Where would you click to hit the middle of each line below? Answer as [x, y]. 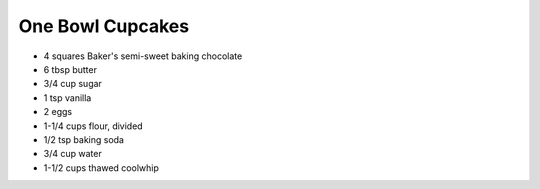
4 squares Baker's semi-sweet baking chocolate [143, 56]
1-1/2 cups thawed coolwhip [101, 167]
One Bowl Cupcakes [104, 26]
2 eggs [58, 112]
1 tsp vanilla [67, 97]
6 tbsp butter [70, 69]
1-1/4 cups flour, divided [93, 126]
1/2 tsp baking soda [84, 139]
